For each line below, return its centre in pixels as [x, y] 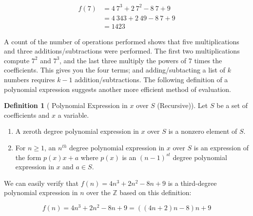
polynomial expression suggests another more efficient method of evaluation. [117, 89]
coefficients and [27, 115]
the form [28, 157]
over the [98, 192]
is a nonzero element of [203, 131]
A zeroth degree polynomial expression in [77, 131]
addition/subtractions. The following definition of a [151, 79]
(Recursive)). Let [183, 105]
